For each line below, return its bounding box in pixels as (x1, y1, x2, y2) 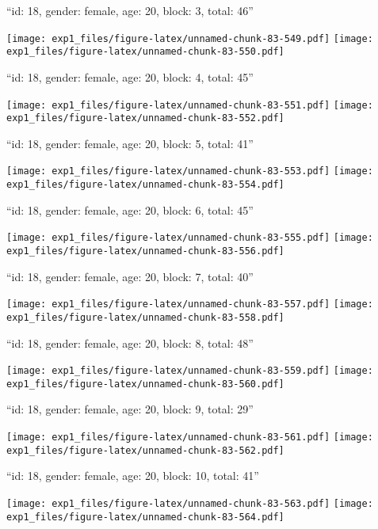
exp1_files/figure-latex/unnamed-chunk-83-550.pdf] (6, 46, 284, 58)
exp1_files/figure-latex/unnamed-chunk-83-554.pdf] (6, 179, 284, 191)
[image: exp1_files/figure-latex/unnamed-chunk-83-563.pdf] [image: (6, 497, 373, 509)
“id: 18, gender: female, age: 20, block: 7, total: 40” (6, 268, 254, 284)
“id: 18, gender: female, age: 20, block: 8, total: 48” (6, 334, 254, 351)
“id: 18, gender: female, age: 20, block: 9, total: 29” (6, 401, 254, 417)
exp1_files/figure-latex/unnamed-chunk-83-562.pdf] (6, 444, 284, 456)
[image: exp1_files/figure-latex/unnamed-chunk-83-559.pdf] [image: (6, 365, 373, 377)
